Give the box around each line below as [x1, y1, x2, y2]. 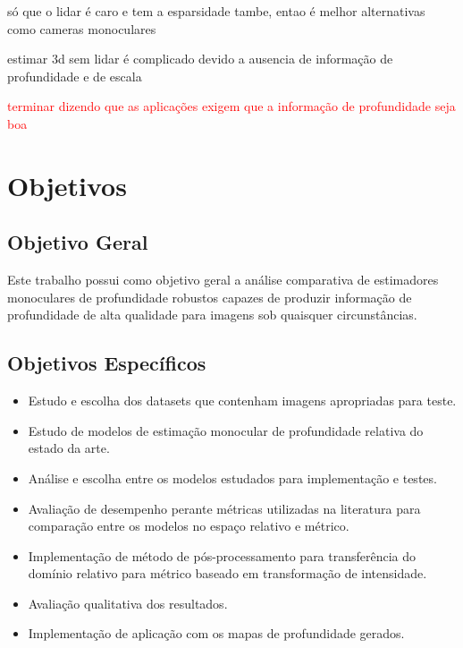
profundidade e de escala [7, 66, 142, 85]
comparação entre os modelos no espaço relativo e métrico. [28, 516, 349, 535]
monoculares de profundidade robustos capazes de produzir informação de [7, 287, 412, 306]
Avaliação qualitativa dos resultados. [28, 593, 228, 612]
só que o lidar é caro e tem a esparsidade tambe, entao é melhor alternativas [7, 2, 425, 20]
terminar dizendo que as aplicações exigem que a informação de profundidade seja [7, 97, 456, 115]
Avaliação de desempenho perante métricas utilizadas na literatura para [28, 499, 421, 517]
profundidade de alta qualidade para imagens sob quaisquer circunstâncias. [7, 305, 417, 324]
